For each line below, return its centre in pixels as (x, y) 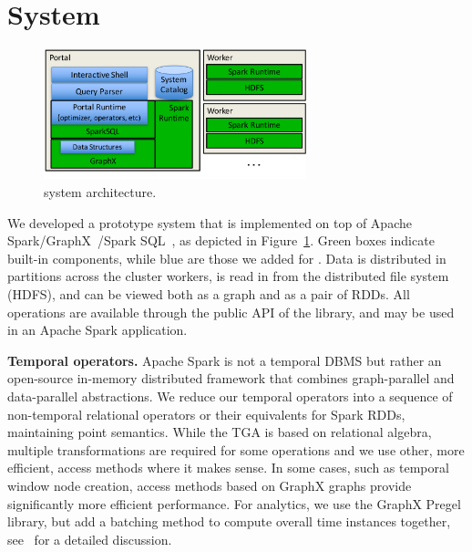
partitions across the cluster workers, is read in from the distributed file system (228, 276)
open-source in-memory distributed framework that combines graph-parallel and (231, 378)
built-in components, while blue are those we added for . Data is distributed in (227, 258)
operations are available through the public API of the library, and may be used (231, 312)
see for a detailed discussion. (90, 539)
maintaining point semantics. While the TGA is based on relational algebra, (220, 432)
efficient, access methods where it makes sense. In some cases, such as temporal (228, 468)
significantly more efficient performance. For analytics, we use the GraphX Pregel (234, 503)
